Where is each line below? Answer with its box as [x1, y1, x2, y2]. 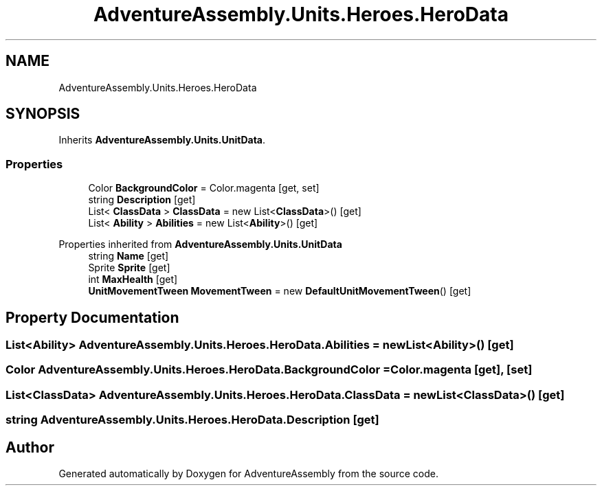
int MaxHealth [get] [88, 273, 178, 286]
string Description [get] [88, 194, 196, 206]
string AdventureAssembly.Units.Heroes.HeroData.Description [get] [5, 413, 379, 427]
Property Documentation [5, 308, 179, 326]
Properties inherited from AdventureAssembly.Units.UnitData [58, 238, 342, 251]
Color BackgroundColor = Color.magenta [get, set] [88, 182, 320, 194]
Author [5, 438, 54, 456]
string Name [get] [88, 250, 169, 262]
